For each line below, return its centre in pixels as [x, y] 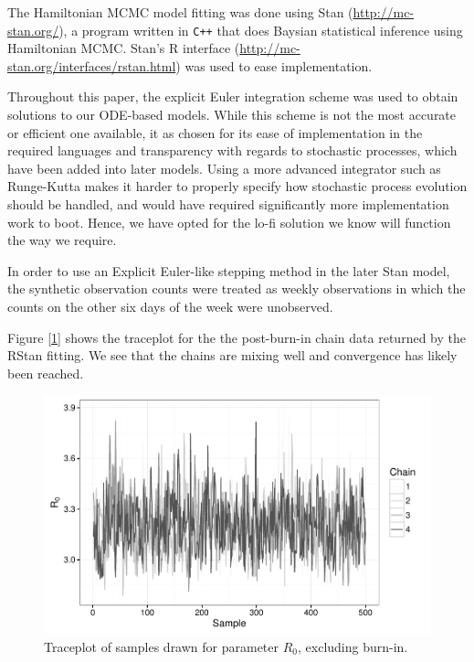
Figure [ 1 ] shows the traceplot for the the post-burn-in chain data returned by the [237, 337]
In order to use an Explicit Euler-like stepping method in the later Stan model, [229, 270]
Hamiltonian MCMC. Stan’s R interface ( [124, 48]
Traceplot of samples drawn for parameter [162, 646]
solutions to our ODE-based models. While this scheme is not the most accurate [232, 115]
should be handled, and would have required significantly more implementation [228, 204]
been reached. [46, 373]
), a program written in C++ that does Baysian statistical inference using [261, 30]
